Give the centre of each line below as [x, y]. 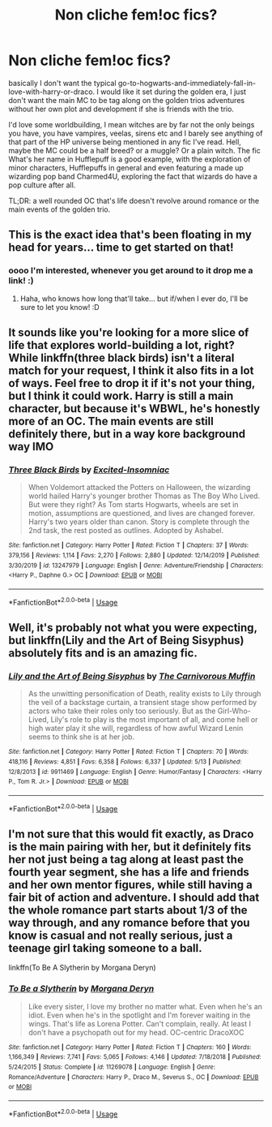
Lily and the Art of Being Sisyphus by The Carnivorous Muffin [132, 676]
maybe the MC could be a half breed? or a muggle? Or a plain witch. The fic [135, 150]
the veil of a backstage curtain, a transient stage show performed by [142, 703]
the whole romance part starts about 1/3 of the [128, 910]
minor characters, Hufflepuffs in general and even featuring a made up [126, 167]
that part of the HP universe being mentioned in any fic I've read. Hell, [125, 142]
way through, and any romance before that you [129, 923]
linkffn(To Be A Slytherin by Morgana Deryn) [82, 968]
